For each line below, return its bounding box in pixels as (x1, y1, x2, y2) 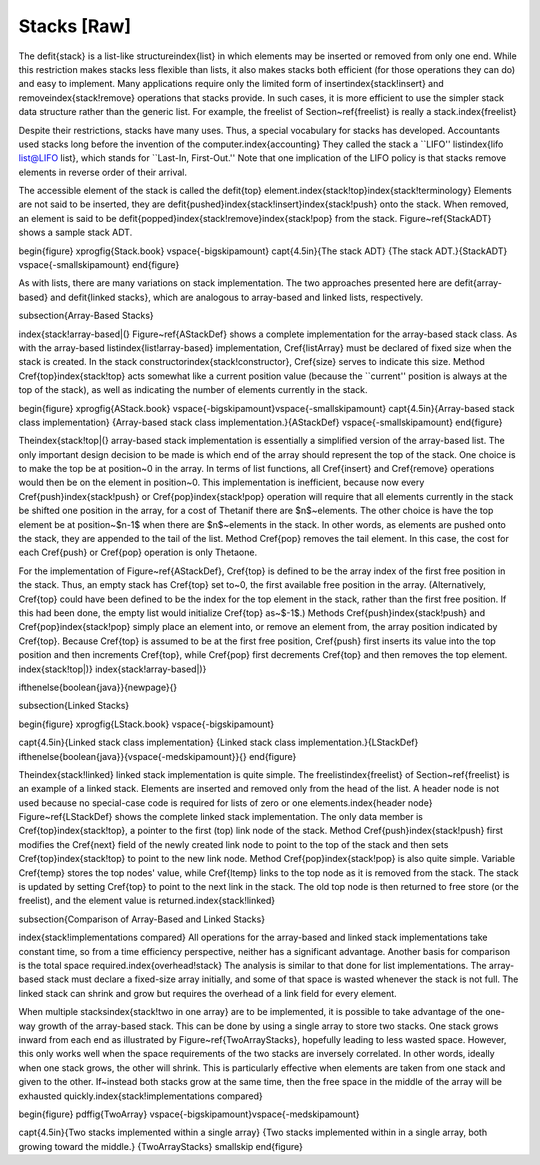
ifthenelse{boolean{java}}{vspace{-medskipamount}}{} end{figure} (18, 750, 297, 762)
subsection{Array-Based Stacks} (18, 310, 154, 322)
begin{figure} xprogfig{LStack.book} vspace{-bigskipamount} (18, 718, 275, 730)
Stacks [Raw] (18, 15, 132, 37)
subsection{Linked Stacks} (18, 700, 130, 712)
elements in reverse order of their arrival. (18, 166, 187, 178)
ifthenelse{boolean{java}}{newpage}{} (18, 681, 178, 693)
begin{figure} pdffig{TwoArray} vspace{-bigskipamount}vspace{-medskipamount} (18, 1108, 360, 1120)
